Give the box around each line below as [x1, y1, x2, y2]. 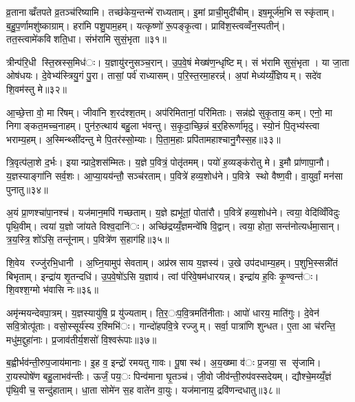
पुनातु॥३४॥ [6, 182, 48, 196]
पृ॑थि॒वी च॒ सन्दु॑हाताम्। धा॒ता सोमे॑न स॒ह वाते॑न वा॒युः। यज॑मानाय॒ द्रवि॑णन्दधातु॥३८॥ [6, 382, 280, 396]
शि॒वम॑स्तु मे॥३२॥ [6, 81, 67, 96]
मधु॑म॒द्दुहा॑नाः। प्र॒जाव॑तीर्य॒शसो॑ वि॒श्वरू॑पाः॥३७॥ [6, 332, 157, 346]
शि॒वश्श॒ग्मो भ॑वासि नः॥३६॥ [6, 282, 99, 297]
